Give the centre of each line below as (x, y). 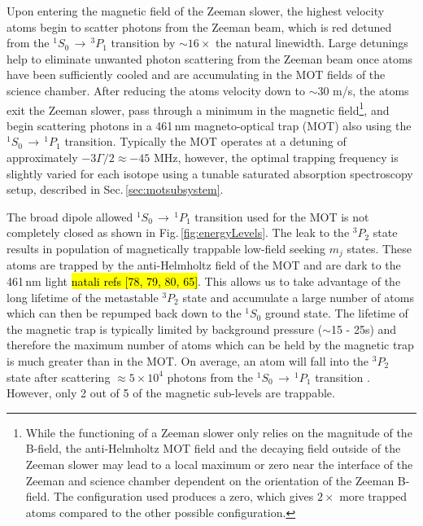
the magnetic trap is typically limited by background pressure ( (165, 329)
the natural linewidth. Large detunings (312, 43)
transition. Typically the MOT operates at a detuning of (205, 141)
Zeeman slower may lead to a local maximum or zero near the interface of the (219, 464)
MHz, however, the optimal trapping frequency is (276, 157)
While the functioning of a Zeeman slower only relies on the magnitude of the (219, 432)
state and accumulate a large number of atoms (298, 297)
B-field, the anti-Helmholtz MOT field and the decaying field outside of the (213, 448)
